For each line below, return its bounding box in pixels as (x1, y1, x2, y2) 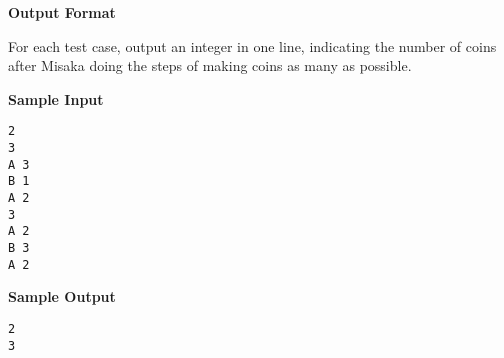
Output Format (8, 2, 116, 22)
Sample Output (8, 286, 116, 307)
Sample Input (8, 88, 104, 109)
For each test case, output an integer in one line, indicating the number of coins (8, 35, 497, 56)
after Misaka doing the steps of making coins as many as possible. (8, 55, 412, 76)
